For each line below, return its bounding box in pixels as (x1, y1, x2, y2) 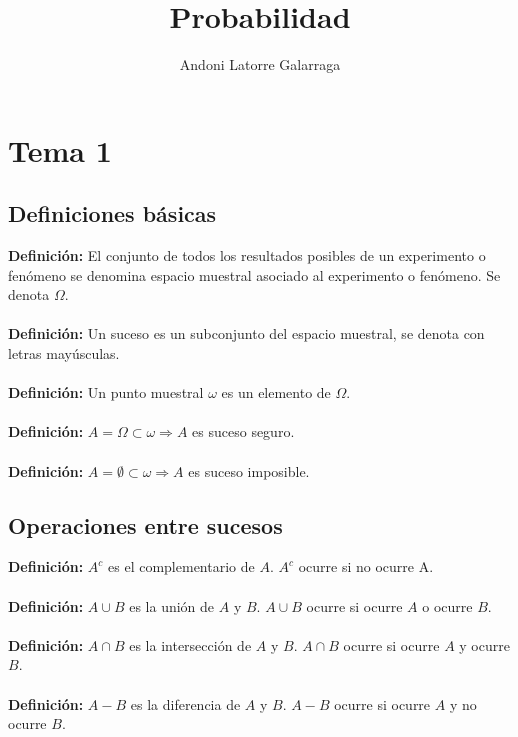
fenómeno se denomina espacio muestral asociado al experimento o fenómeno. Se (8, 264, 501, 285)
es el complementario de (108, 556, 255, 577)
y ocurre (459, 634, 510, 655)
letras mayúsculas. (8, 343, 120, 364)
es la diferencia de (130, 693, 241, 714)
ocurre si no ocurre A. (298, 556, 434, 577)
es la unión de (129, 595, 215, 616)
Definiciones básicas (8, 198, 217, 229)
